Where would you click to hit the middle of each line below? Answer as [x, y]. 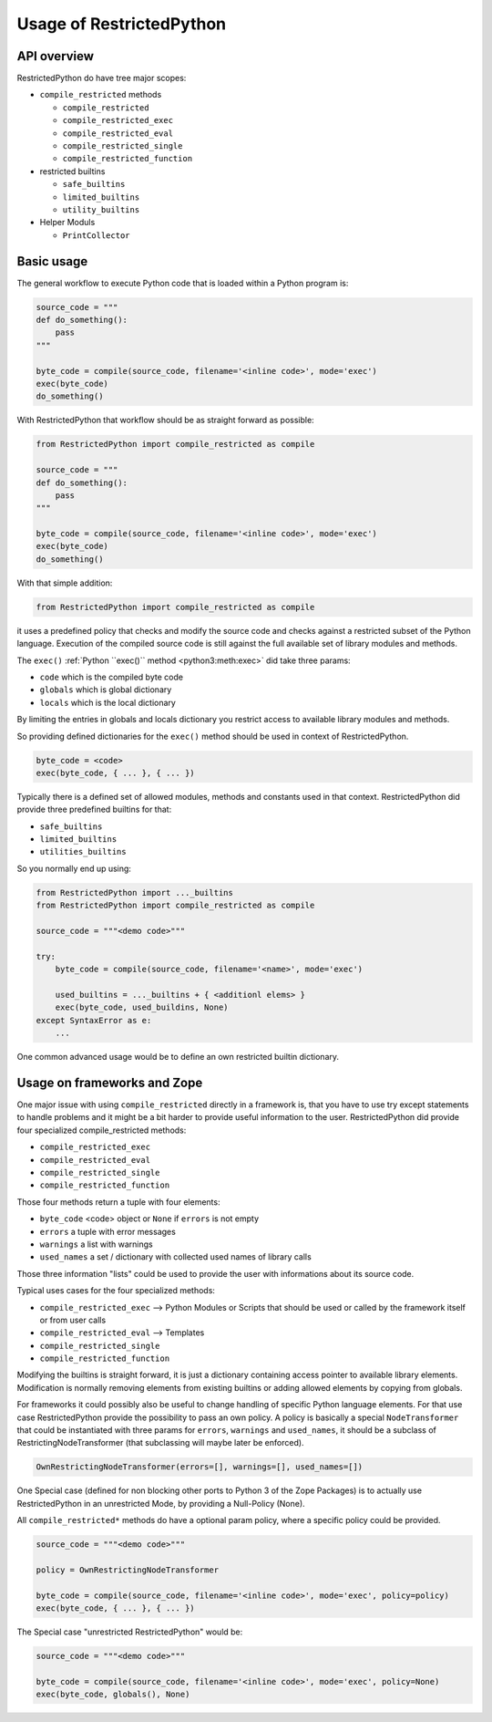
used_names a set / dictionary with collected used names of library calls [175, 1257]
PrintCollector [97, 235]
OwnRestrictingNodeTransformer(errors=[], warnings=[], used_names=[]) [200, 1467]
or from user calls [73, 1320]
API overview [56, 56]
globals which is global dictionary [106, 690]
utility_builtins [101, 209]
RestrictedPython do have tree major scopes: [102, 78]
